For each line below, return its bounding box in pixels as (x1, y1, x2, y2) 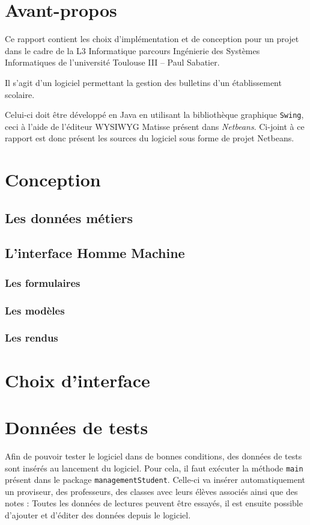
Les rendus (5, 330, 58, 345)
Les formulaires (5, 275, 81, 290)
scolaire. (5, 88, 35, 100)
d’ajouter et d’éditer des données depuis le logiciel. (5, 509, 191, 521)
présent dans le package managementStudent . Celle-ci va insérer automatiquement (5, 473, 306, 486)
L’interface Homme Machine (5, 244, 185, 262)
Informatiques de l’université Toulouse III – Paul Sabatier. (5, 56, 220, 69)
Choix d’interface (5, 367, 150, 392)
